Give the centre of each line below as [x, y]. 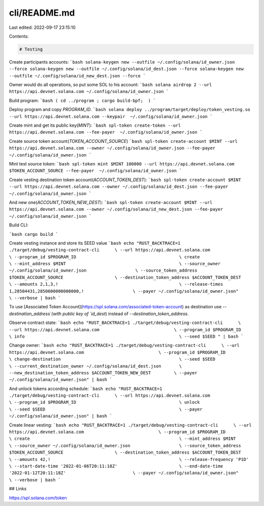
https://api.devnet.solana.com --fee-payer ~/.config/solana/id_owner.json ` [106, 132]
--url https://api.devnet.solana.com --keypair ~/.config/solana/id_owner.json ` [111, 116]
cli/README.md [42, 13]
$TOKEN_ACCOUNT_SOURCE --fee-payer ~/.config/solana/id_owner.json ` [95, 171]
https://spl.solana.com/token [38, 498]
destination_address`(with [35, 314]
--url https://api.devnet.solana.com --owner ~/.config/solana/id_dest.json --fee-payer [119, 187]
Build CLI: [19, 225]
